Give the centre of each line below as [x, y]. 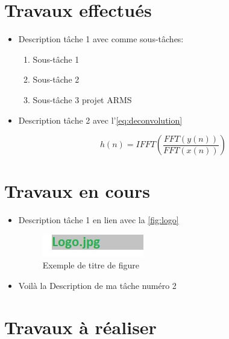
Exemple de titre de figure [91, 265]
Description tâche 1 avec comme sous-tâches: [101, 39]
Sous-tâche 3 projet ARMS [82, 99]
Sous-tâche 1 [56, 59]
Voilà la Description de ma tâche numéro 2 [97, 285]
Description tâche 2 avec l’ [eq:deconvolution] [100, 120]
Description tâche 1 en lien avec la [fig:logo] [99, 220]
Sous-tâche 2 [56, 79]
